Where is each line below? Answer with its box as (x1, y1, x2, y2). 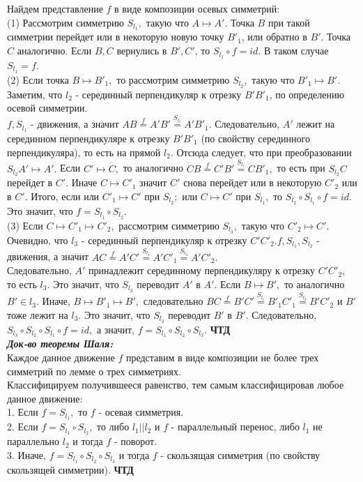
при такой (268, 15, 310, 29)
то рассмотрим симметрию (116, 72, 230, 86)
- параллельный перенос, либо (171, 419, 300, 434)
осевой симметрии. (7, 100, 88, 115)
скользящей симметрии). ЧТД (7, 462, 134, 476)
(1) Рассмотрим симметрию (7, 15, 124, 29)
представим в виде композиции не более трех (125, 350, 319, 365)
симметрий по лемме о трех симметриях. (7, 363, 181, 378)
